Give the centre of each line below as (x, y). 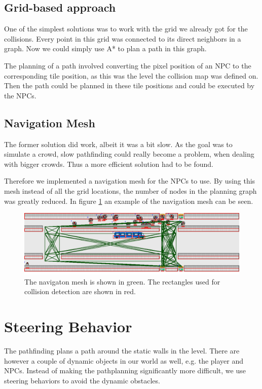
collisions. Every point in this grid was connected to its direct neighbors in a (123, 38)
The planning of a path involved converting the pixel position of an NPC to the (128, 65)
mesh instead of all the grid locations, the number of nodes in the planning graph (130, 190)
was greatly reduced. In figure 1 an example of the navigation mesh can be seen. (129, 201)
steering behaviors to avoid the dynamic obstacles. (82, 380)
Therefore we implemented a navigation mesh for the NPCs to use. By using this (130, 181)
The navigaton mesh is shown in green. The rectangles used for (122, 281)
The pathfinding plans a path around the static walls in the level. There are (122, 350)
